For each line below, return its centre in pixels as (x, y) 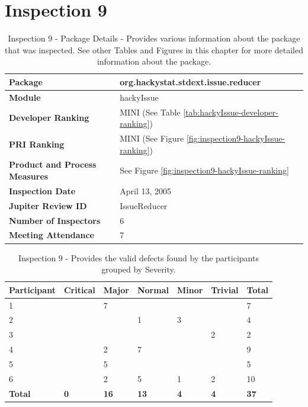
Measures (29, 176)
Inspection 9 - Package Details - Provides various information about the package (154, 38)
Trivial (225, 289)
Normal (153, 289)
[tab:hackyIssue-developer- (231, 112)
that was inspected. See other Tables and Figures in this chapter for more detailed (154, 49)
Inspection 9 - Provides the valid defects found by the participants (139, 257)
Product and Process (53, 164)
